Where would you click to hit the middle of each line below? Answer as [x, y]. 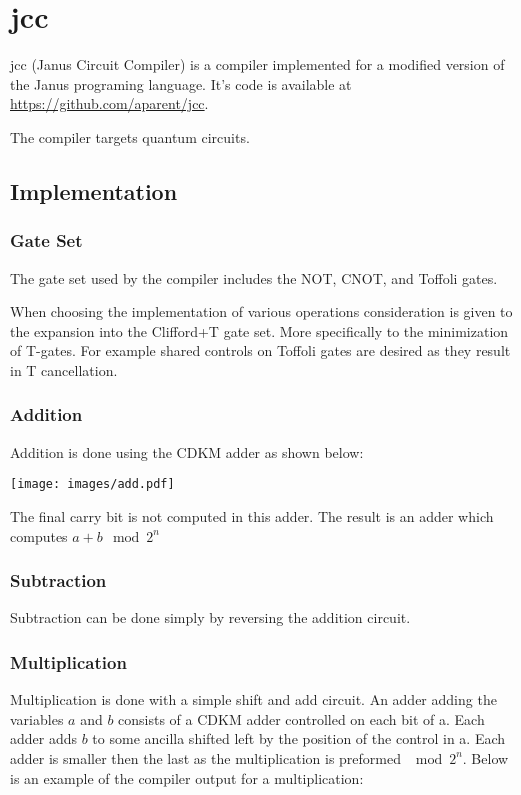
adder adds [44, 738]
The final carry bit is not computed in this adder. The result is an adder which [252, 515]
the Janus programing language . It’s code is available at [181, 83]
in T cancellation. [64, 369]
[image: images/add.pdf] [92, 484]
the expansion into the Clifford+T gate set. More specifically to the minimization [259, 330]
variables [37, 718]
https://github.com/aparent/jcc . [109, 103]
